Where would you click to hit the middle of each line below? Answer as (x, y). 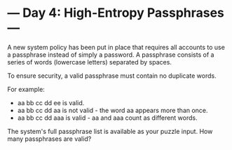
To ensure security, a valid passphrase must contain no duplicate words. (112, 76)
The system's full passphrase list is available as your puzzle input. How (110, 131)
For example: (26, 89)
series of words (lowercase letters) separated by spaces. (89, 62)
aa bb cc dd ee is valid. (51, 102)
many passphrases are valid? (49, 139)
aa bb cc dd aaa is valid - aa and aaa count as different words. (107, 118)
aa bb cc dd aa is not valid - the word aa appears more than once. (112, 110)
